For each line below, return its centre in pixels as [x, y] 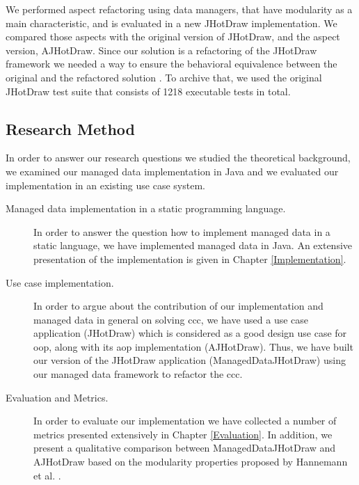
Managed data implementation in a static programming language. [146, 208]
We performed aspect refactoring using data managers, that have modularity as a [179, 9]
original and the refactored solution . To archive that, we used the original [164, 77]
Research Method [70, 128]
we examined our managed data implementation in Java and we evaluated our [172, 171]
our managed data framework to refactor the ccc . [138, 374]
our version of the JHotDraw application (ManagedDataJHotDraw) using [190, 360]
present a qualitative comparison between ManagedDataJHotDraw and [185, 448]
